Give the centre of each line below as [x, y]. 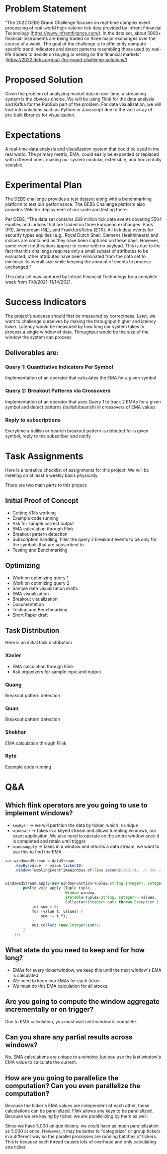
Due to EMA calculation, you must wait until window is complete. [71, 1021]
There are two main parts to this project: [46, 485]
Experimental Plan [43, 185]
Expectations [33, 135]
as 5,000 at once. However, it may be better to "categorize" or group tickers [83, 1131]
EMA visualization [31, 593]
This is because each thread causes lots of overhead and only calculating [81, 1142]
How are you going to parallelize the [62, 1078]
